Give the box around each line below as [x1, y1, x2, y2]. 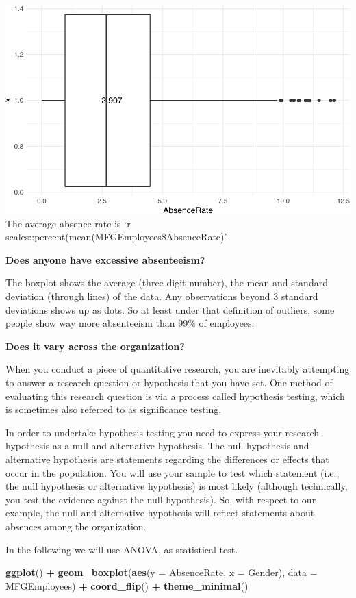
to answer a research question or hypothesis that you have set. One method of [5, 375, 333, 390]
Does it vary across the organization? [5, 338, 185, 353]
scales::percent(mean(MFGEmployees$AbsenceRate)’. [5, 229, 229, 244]
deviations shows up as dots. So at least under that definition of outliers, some [5, 302, 335, 316]
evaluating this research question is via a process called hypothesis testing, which [5, 388, 345, 403]
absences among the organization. [5, 519, 147, 533]
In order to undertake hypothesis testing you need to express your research [5, 425, 320, 439]
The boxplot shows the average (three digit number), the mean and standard [5, 275, 328, 290]
